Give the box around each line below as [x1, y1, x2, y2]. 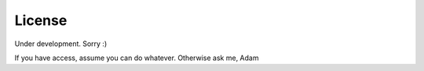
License [14, 12, 68, 29]
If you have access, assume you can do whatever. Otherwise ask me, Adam [14, 53, 259, 62]
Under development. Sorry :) [14, 39, 108, 48]
